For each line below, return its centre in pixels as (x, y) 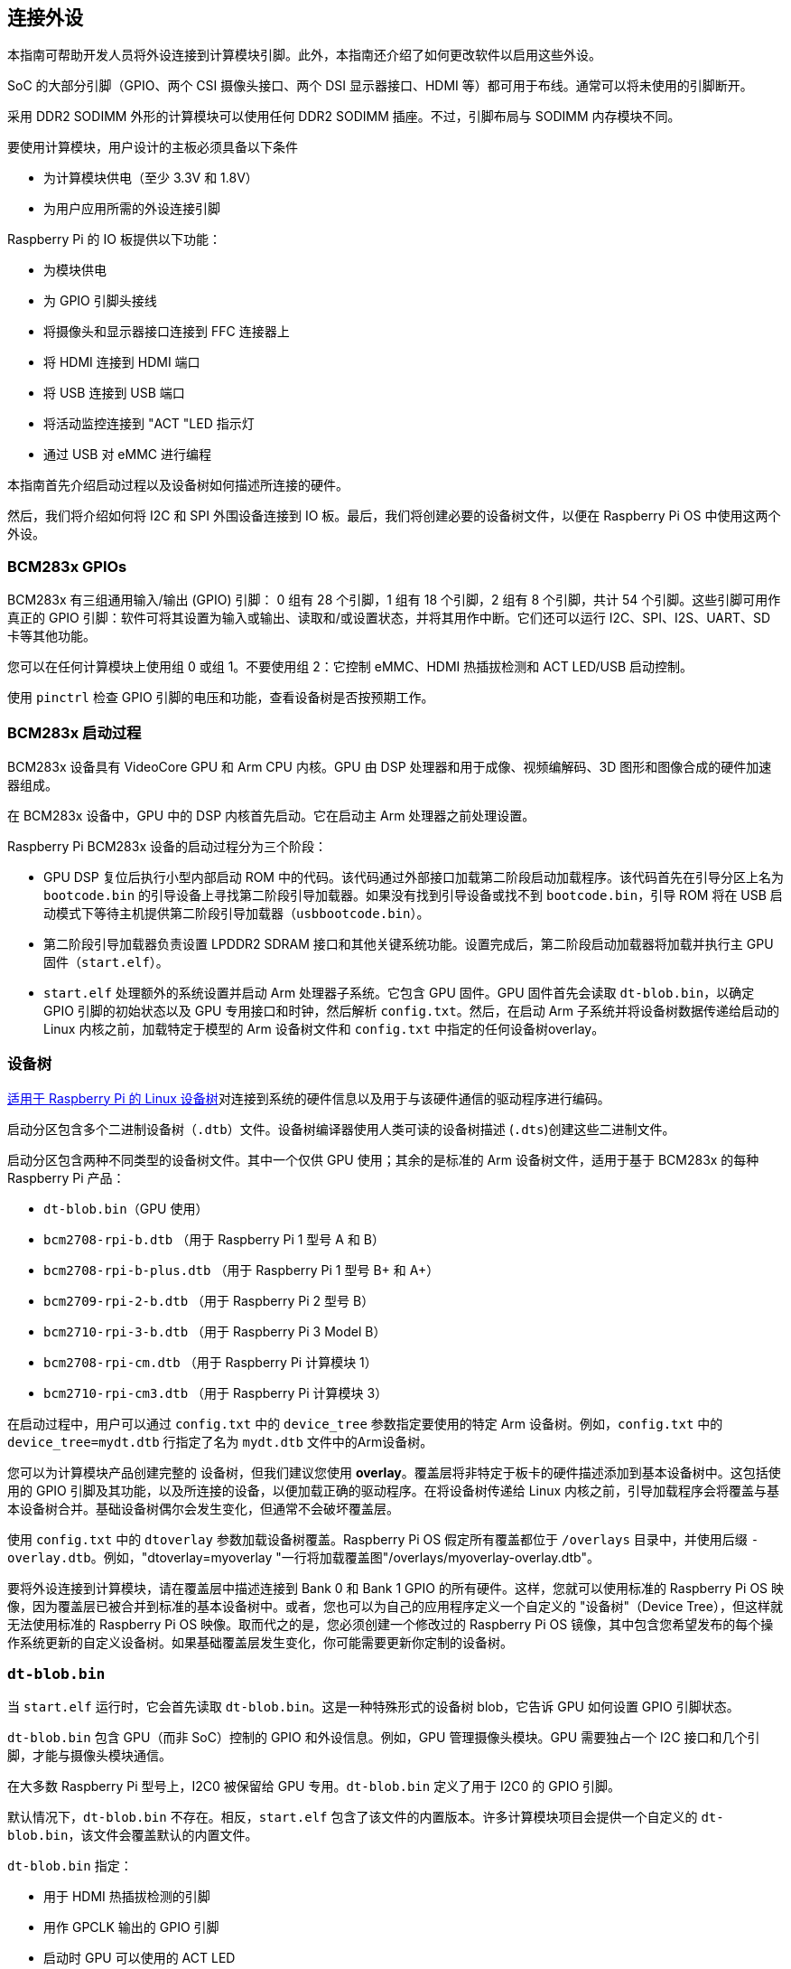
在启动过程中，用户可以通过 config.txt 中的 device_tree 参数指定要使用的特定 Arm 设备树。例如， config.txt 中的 (365, 1423)
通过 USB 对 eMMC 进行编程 (127, 455)
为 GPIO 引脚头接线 (100, 301)
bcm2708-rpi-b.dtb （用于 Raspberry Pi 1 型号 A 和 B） (214, 1239)
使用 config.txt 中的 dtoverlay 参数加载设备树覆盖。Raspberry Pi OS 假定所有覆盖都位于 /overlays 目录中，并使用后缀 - (383, 1539)
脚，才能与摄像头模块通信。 (89, 1756)
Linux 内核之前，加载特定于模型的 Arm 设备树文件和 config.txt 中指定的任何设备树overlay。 (324, 1028)
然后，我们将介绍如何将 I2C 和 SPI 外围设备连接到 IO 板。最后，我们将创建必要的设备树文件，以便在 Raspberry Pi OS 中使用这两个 (394, 516)
